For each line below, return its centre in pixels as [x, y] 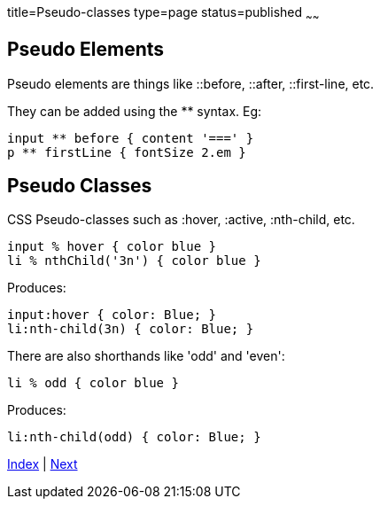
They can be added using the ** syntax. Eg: [135, 111]
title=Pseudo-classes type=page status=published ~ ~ [163, 14]
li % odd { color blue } [93, 383]
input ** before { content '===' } [131, 138]
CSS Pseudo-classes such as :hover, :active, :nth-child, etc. [181, 220]
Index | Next [43, 464]
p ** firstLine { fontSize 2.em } [127, 152]
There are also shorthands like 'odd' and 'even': [146, 356]
